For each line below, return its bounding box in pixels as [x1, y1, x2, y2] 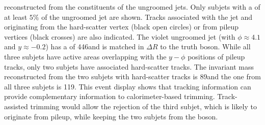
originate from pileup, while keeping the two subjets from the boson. [4, 111, 218, 121]
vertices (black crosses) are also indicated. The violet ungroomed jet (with [4, 31, 235, 42]
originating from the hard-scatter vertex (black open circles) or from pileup [4, 21, 239, 32]
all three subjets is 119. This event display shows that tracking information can [4, 81, 251, 91]
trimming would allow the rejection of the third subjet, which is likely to [30, 101, 257, 111]
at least [4, 11, 28, 22]
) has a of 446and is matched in [45, 41, 144, 52]
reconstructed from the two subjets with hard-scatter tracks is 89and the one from [4, 71, 261, 82]
